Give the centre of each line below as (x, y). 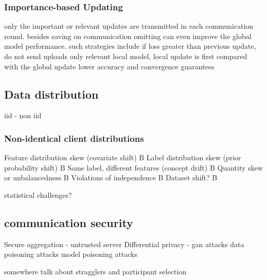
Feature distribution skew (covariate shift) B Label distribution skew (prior (123, 157)
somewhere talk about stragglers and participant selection (95, 271)
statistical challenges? (38, 194)
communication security (69, 222)
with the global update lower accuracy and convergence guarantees (109, 66)
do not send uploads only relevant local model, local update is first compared (126, 56)
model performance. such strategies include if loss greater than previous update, (130, 46)
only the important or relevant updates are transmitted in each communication (129, 26)
